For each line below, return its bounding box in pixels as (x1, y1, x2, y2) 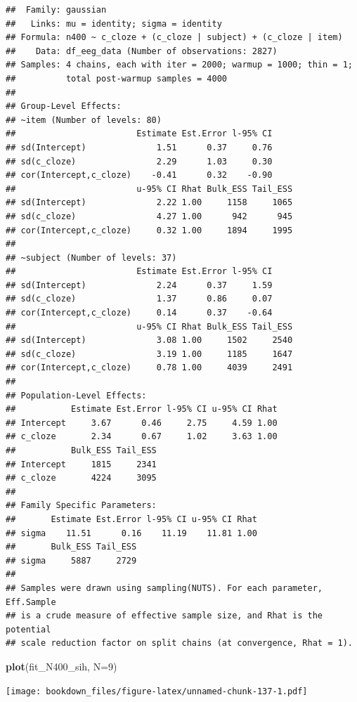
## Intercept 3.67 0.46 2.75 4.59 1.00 (6, 417, 278, 428)
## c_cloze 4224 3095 (6, 473, 157, 483)
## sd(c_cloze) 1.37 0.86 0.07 (6, 294, 273, 304)
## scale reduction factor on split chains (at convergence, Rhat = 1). (6, 638, 353, 649)
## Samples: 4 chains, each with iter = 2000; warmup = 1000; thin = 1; (6, 60, 353, 70)
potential (6, 624, 51, 635)
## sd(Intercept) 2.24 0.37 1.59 (6, 280, 273, 290)
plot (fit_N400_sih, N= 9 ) (6, 658, 117, 673)
